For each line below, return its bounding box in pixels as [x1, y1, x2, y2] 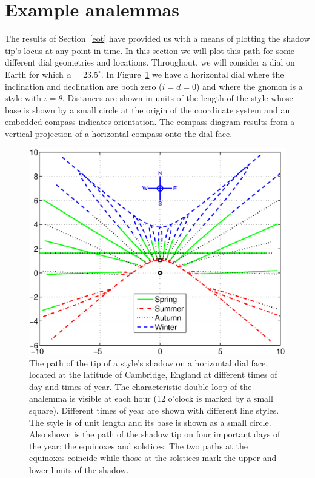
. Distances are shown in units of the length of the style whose [62, 92, 293, 104]
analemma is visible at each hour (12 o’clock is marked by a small [29, 392, 273, 405]
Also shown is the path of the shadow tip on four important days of [29, 428, 280, 440]
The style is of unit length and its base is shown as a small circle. [29, 416, 271, 428]
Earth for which [5, 67, 64, 80]
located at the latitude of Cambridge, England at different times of [29, 368, 277, 381]
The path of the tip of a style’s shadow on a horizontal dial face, [29, 356, 268, 369]
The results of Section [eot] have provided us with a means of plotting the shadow [5, 32, 310, 45]
